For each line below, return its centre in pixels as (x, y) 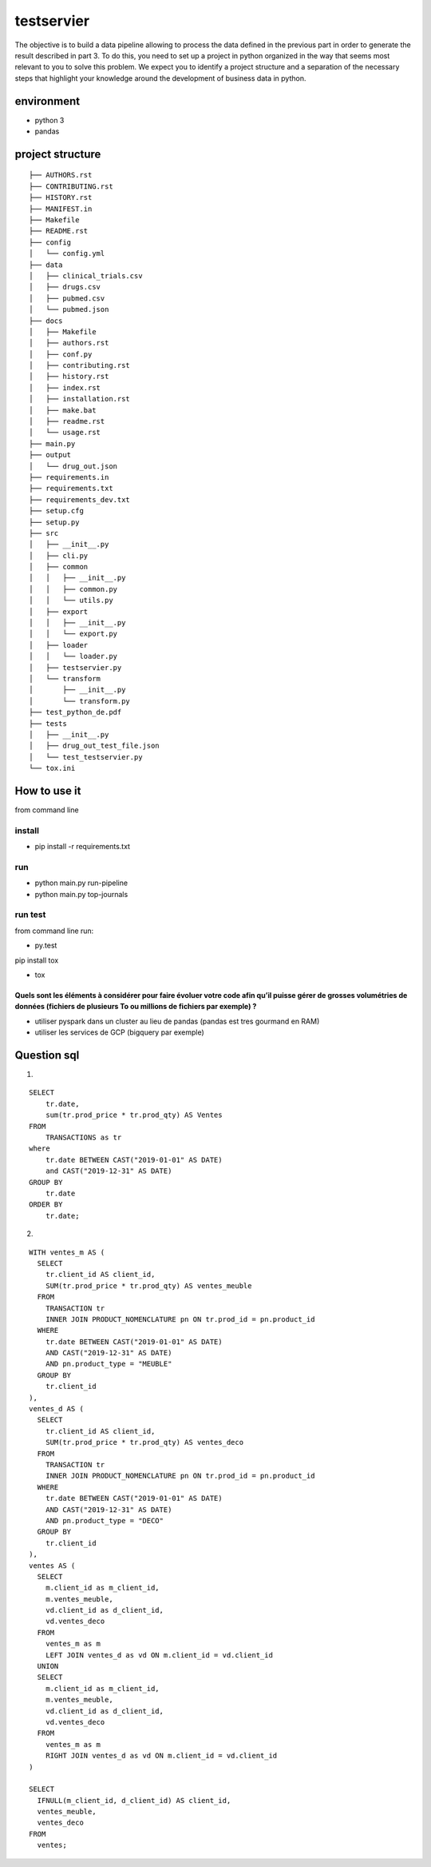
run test (30, 915)
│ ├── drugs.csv (65, 287)
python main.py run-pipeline (81, 883)
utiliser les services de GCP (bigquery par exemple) (120, 1032)
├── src (44, 533)
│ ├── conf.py (61, 354)
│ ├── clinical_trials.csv (86, 275)
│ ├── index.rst (65, 387)
